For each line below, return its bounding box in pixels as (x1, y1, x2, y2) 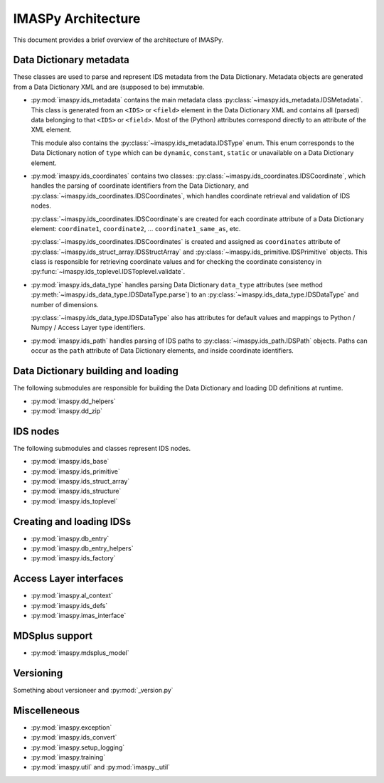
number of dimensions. (31, 300, 99, 309)
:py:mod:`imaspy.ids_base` (31, 457, 110, 466)
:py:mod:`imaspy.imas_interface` (31, 612, 127, 620)
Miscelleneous (13, 704, 80, 716)
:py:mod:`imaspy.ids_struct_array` (31, 476, 130, 485)
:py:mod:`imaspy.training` (31, 753, 106, 762)
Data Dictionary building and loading (13, 365, 179, 377)
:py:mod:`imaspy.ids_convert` (31, 733, 117, 742)
